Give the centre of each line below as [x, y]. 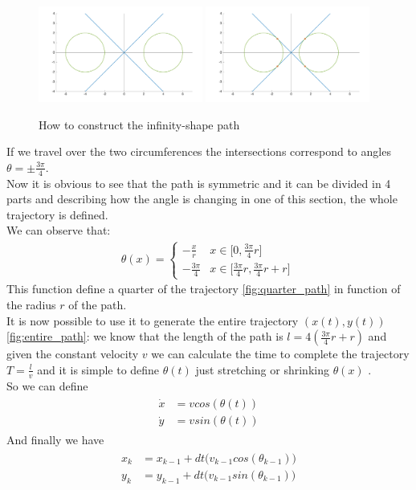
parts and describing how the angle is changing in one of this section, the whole [202, 199]
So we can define [47, 385]
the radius [31, 304]
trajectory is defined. [57, 214]
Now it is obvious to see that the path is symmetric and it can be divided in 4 [199, 183]
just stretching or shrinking [262, 369]
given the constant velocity [73, 354]
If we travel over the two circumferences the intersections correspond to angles [199, 151]
